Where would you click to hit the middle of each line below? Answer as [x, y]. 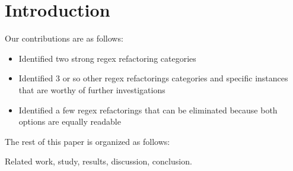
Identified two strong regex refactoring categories [107, 58]
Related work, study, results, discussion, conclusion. [98, 161]
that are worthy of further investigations [92, 89]
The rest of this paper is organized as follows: [87, 141]
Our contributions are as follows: [64, 38]
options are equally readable [70, 121]
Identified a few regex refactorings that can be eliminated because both [148, 110]
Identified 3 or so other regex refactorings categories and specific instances [153, 78]
